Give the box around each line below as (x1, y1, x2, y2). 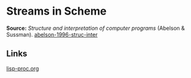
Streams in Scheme (6, 4, 107, 18)
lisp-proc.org (6, 65, 40, 72)
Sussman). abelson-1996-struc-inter (6, 30, 98, 38)
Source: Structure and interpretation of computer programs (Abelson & (6, 24, 186, 32)
